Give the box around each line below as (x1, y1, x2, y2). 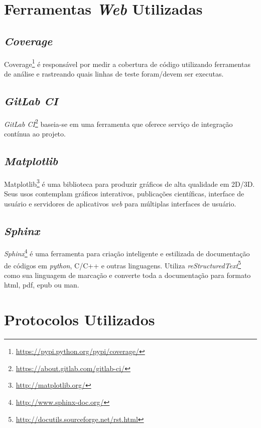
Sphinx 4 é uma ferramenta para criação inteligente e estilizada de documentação (4, 247, 250, 258)
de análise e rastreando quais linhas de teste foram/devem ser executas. (4, 68, 224, 79)
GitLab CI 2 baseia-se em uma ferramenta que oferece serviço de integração (4, 117, 233, 129)
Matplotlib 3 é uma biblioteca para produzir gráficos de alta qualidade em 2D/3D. (4, 177, 255, 189)
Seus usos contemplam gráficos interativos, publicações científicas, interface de (4, 188, 244, 198)
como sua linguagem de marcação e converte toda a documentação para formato (4, 269, 251, 280)
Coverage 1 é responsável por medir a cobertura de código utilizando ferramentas (4, 57, 250, 69)
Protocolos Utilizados (4, 309, 155, 330)
